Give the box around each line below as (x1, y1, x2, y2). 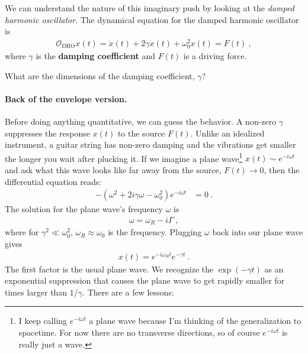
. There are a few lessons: (82, 285, 174, 298)
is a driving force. (183, 50, 247, 62)
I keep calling (18, 314, 68, 327)
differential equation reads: (5, 175, 102, 187)
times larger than (5, 285, 68, 298)
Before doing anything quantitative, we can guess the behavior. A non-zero (5, 115, 277, 128)
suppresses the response (5, 126, 91, 139)
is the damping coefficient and (36, 50, 155, 62)
